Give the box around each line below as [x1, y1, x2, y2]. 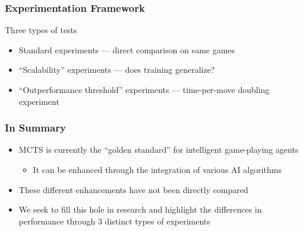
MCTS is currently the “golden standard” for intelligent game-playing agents [18, 143, 299, 156]
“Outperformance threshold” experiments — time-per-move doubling [18, 84, 270, 95]
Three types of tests [5, 24, 77, 36]
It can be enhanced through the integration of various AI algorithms [33, 163, 282, 175]
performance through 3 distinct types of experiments [18, 214, 210, 227]
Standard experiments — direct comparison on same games [18, 43, 235, 56]
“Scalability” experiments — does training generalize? [18, 63, 215, 76]
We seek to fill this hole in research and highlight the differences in [18, 203, 262, 216]
